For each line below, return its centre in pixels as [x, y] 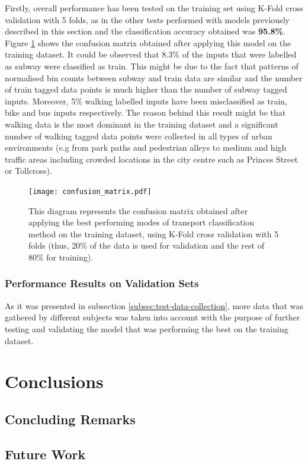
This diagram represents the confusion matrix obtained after [138, 210]
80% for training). [61, 257]
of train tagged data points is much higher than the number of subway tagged [146, 89]
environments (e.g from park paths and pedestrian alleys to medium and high [146, 147]
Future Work [45, 454]
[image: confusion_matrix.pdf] [90, 191]
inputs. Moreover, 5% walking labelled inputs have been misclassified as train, [146, 101]
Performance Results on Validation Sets [102, 283]
